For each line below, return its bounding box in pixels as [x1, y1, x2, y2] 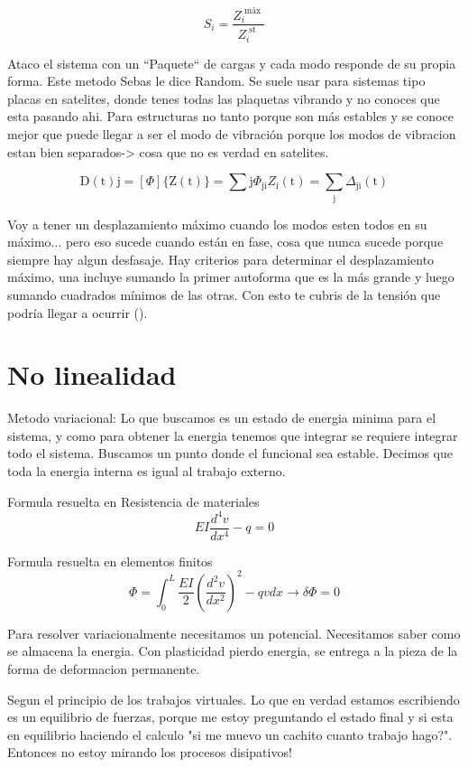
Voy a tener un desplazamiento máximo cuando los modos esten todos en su [7, 214, 427, 233]
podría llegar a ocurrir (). [7, 303, 148, 322]
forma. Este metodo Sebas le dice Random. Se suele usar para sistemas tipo [7, 71, 426, 90]
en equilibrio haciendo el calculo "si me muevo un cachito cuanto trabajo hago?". [7, 725, 453, 744]
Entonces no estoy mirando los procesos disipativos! [7, 743, 292, 762]
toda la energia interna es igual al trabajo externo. [7, 462, 286, 480]
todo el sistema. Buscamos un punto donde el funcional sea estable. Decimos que [7, 444, 453, 463]
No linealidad [7, 356, 177, 393]
